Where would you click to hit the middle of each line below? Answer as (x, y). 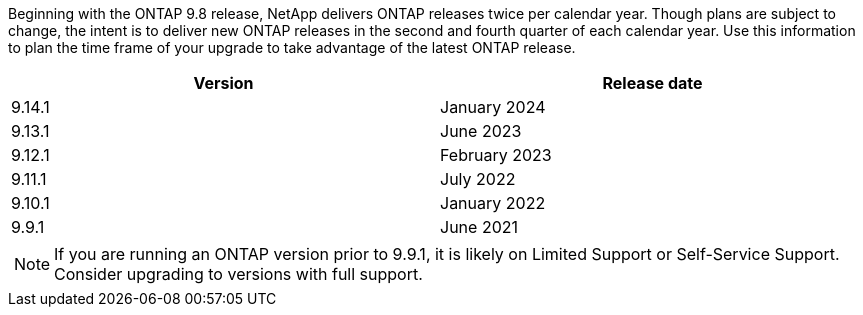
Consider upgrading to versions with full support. (238, 274)
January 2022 (493, 203)
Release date (652, 83)
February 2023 (496, 155)
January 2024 (493, 107)
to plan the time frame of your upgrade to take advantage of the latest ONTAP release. (292, 47)
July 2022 (478, 179)
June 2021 (479, 227)
